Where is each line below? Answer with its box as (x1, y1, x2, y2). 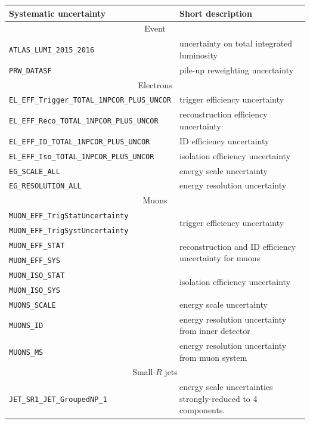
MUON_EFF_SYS (9, 256, 60, 265)
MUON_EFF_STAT (9, 242, 65, 250)
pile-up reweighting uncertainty (179, 63, 294, 76)
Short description (179, 7, 252, 19)
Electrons (138, 78, 172, 91)
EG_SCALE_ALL (9, 167, 60, 176)
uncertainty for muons (179, 252, 261, 264)
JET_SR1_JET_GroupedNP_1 (9, 395, 107, 404)
